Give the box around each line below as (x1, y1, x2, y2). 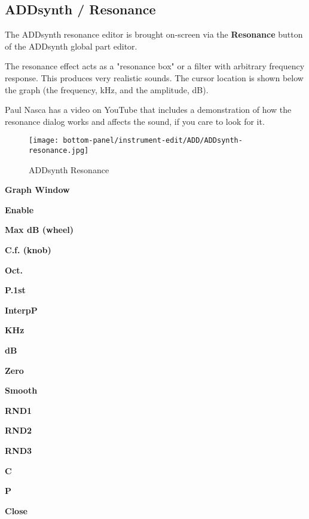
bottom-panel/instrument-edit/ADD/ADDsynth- (63, 136, 243, 145)
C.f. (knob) (5, 244, 51, 256)
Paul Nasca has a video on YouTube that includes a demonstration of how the (5, 103, 292, 116)
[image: (29, 136, 59, 145)
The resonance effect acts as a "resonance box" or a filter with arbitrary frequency (5, 60, 305, 72)
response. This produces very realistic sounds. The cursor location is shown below (5, 71, 304, 84)
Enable (5, 203, 34, 216)
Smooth (5, 384, 38, 397)
